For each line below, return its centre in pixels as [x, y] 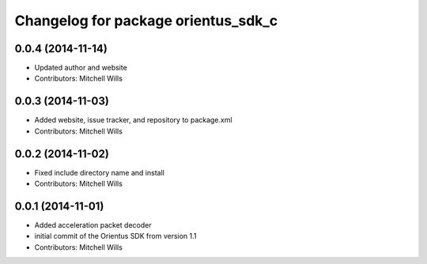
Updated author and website [81, 68]
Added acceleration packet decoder [93, 224]
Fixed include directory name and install [100, 172]
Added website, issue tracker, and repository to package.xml [133, 120]
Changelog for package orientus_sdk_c [146, 21]
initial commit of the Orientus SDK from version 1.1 [115, 236]
